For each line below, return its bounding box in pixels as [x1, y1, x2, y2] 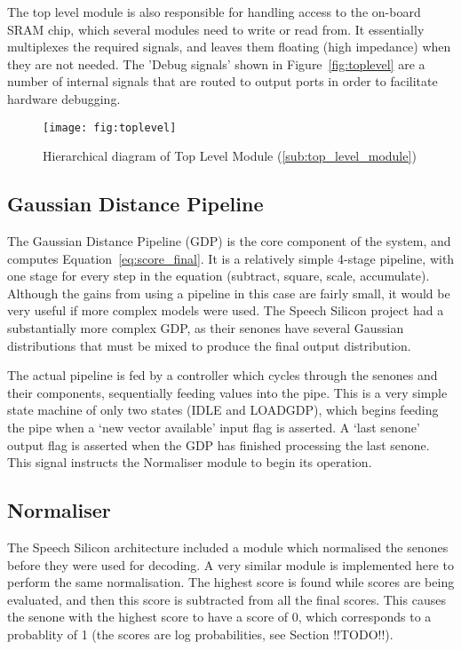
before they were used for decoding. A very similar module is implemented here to [7, 555, 454, 574]
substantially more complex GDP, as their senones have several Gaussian [7, 318, 404, 337]
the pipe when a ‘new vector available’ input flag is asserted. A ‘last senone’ [7, 417, 420, 436]
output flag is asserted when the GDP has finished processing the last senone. [7, 435, 430, 454]
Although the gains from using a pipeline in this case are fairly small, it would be [7, 283, 450, 302]
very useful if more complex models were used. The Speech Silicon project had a [7, 301, 444, 320]
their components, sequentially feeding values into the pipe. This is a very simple [7, 383, 448, 401]
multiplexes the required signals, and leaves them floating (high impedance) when [7, 37, 451, 56]
